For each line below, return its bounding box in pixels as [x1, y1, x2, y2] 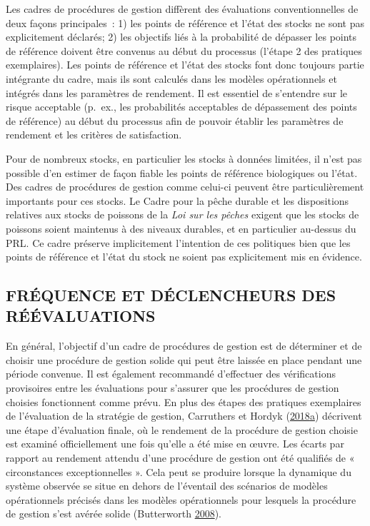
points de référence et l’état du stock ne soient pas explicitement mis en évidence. [6, 249, 362, 264]
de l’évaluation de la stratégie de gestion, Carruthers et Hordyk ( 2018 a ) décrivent [6, 408, 362, 423]
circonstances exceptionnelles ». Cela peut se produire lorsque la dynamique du [6, 464, 351, 479]
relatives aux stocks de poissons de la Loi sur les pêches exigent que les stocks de [6, 207, 359, 222]
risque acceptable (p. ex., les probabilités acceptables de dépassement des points [6, 99, 357, 114]
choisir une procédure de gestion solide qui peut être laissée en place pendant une [6, 352, 362, 367]
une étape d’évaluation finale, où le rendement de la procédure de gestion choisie [6, 422, 358, 437]
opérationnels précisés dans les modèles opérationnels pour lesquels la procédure [6, 492, 356, 507]
